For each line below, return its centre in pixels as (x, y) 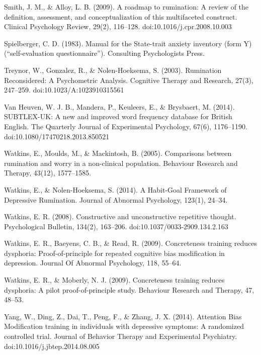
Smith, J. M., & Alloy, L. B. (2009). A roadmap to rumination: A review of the (126, 7)
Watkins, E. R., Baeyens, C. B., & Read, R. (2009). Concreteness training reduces (130, 243)
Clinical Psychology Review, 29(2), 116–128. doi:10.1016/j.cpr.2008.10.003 (118, 26)
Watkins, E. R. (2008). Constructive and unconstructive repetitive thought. (120, 216)
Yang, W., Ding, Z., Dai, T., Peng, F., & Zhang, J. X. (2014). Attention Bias (123, 316)
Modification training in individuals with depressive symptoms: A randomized (124, 326)
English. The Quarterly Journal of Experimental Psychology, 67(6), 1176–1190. (126, 126)
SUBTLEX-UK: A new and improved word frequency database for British (118, 116)
